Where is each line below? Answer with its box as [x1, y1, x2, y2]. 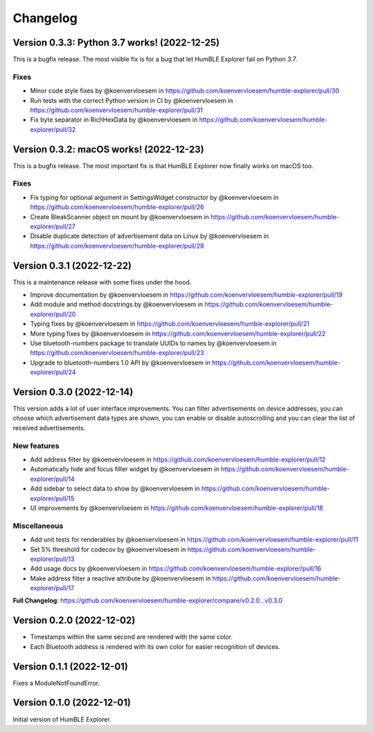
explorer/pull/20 [30, 310, 76, 318]
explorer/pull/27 [30, 222, 76, 230]
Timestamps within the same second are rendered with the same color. [30, 633, 233, 641]
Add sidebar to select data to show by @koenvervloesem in [30, 484, 200, 493]
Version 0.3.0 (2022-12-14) [12, 386, 134, 398]
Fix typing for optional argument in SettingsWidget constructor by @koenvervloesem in [30, 193, 279, 201]
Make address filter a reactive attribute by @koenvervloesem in [30, 574, 211, 583]
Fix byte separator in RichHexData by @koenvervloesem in [30, 116, 198, 124]
